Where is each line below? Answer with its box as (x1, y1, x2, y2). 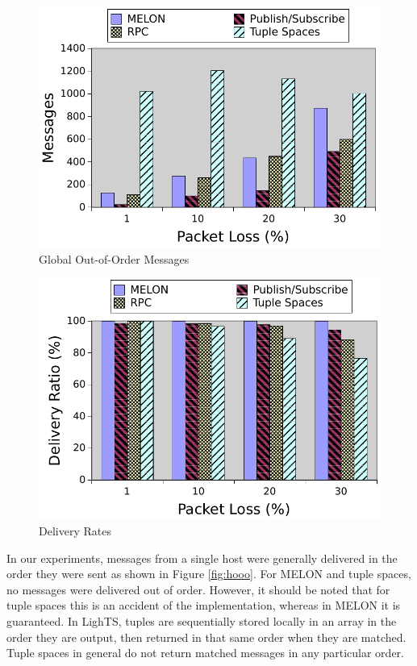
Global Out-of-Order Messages (39, 250, 190, 267)
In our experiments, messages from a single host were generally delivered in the (6, 549, 398, 566)
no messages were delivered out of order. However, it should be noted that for (6, 581, 390, 597)
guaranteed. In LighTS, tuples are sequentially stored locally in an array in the (6, 612, 397, 629)
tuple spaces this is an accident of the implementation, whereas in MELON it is (6, 597, 401, 614)
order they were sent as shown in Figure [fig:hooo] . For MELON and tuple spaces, (6, 565, 411, 582)
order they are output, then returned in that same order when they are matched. (6, 628, 407, 645)
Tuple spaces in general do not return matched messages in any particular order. (6, 644, 404, 661)
